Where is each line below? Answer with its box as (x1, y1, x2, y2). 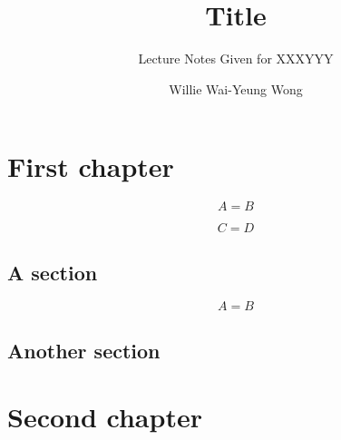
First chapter (7, 148, 174, 185)
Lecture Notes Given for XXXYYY (138, 49, 334, 68)
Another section (7, 336, 161, 364)
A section (7, 258, 98, 286)
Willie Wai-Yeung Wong (169, 79, 303, 98)
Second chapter (7, 398, 202, 435)
